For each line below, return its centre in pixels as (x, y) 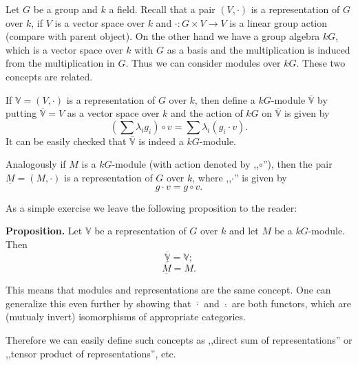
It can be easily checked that (66, 141)
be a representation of (140, 231)
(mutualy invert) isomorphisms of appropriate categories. (126, 317)
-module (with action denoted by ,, (186, 164)
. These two (321, 63)
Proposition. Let (44, 231)
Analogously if (36, 164)
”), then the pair (297, 164)
